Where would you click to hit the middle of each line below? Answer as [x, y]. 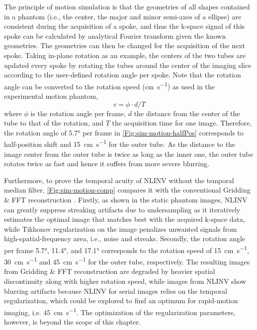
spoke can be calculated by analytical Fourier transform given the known [115, 35]
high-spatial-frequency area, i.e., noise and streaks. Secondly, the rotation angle [125, 238]
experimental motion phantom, [51, 96]
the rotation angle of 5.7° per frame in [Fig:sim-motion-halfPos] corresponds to [124, 132]
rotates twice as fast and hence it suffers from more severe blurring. [107, 164]
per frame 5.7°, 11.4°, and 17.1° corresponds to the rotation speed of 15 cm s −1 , [127, 249]
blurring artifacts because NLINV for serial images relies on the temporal [116, 291]
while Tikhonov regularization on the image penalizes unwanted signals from [121, 229]
